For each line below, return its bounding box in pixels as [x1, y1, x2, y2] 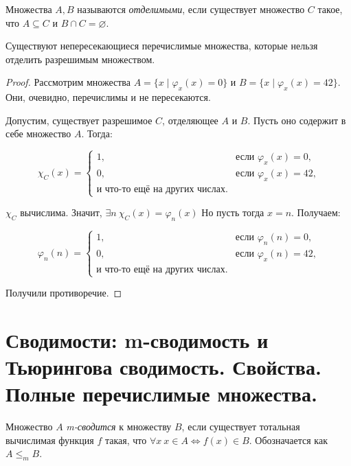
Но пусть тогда [201, 205, 264, 220]
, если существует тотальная [181, 419, 300, 434]
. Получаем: [291, 205, 341, 220]
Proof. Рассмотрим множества [5, 75, 131, 89]
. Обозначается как [249, 432, 328, 447]
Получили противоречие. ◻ [5, 286, 122, 300]
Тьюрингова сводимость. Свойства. [5, 353, 321, 381]
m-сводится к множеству [66, 419, 172, 434]
